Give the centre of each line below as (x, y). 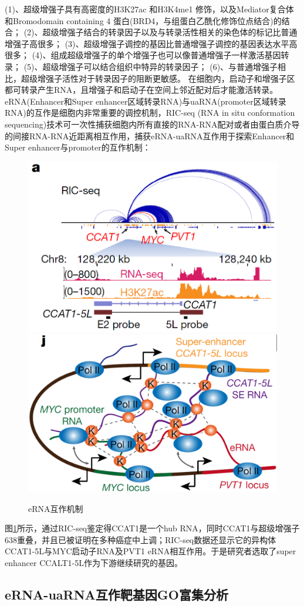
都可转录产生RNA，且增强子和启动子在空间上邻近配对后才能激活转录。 (141, 90)
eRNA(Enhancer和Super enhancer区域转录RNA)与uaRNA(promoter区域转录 (146, 101)
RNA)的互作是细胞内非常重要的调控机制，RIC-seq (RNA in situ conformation (150, 113)
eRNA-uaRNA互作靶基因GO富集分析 (116, 594)
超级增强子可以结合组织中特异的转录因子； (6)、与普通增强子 (160, 66)
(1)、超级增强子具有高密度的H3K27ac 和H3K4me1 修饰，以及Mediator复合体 (149, 9)
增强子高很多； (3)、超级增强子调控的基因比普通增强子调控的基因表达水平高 (151, 43)
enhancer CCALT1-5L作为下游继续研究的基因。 (94, 562)
